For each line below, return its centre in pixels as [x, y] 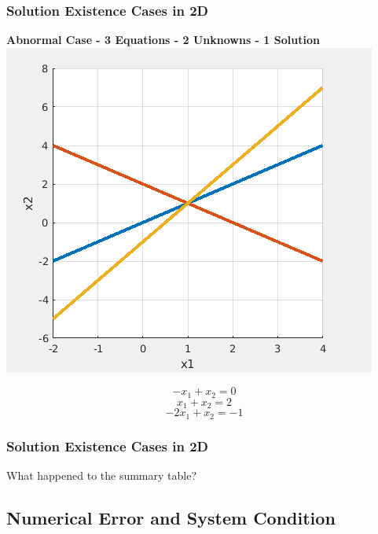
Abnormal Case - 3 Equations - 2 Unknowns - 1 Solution [163, 40]
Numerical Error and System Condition [171, 517]
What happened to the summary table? [102, 475]
